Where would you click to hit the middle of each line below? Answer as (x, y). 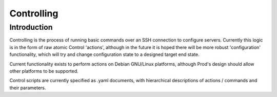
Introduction (31, 27)
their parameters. (28, 88)
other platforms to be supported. (44, 71)
